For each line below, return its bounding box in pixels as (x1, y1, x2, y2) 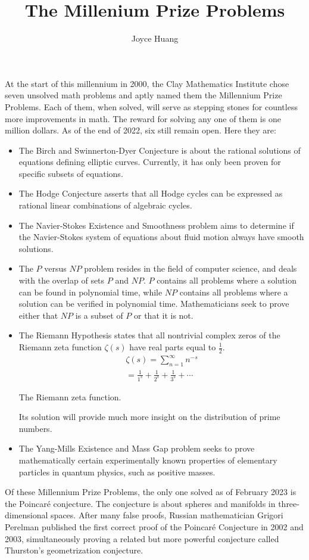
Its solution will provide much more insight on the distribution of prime (18, 410, 280, 423)
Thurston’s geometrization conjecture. (5, 544, 143, 556)
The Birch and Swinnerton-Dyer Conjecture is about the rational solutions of (18, 144, 301, 156)
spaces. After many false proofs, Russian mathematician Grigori (51, 509, 283, 521)
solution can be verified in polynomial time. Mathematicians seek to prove (18, 297, 289, 310)
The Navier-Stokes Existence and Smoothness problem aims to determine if (18, 219, 294, 231)
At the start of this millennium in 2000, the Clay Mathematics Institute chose (5, 77, 289, 89)
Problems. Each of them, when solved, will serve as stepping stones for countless (5, 100, 298, 113)
